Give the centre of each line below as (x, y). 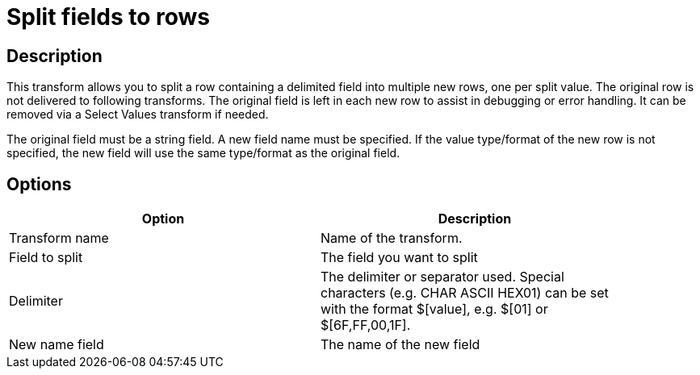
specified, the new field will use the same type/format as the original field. (203, 153)
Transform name (59, 238)
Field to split (46, 258)
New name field (57, 345)
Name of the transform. (392, 238)
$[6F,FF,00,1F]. (366, 325)
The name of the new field (400, 345)
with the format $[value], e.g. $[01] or (434, 309)
